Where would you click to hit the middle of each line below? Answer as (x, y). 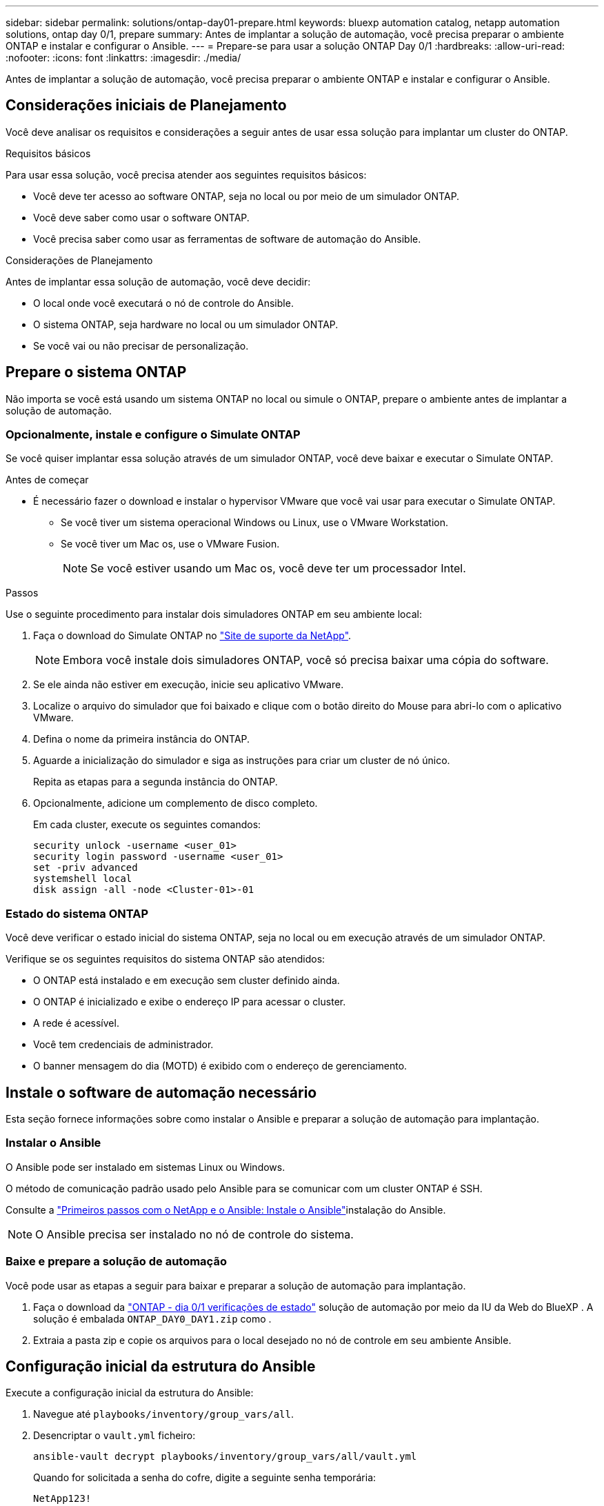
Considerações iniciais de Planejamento (146, 106)
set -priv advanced (85, 868)
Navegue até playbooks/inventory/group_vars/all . (163, 1414)
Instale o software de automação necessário (161, 1092)
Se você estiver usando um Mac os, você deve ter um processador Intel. (278, 569)
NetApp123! (62, 1499)
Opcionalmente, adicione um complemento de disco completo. (175, 803)
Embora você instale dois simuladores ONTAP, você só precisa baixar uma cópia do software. (306, 660)
